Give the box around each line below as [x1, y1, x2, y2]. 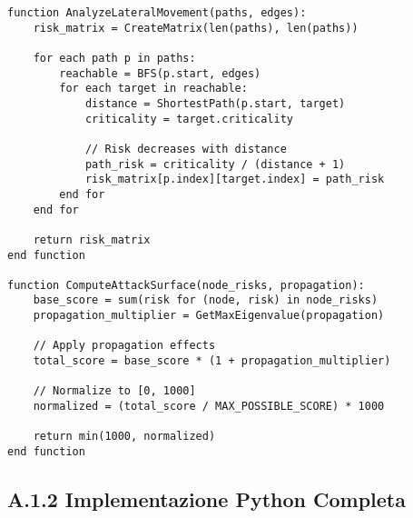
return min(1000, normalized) [33, 430, 216, 443]
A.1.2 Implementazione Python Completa [7, 485, 406, 513]
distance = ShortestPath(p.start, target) [84, 96, 346, 110]
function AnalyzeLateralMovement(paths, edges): [7, 6, 307, 19]
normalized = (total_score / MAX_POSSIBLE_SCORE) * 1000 [33, 400, 385, 413]
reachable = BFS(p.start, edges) [59, 66, 261, 80]
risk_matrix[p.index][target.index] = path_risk [84, 173, 385, 186]
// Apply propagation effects [33, 339, 216, 353]
